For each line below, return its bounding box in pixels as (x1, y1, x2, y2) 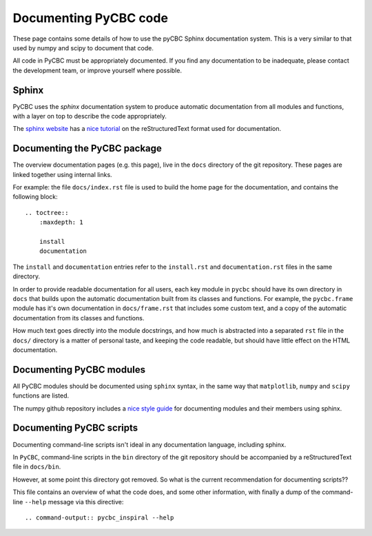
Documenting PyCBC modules (12, 364, 146, 375)
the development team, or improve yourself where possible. (12, 66, 183, 74)
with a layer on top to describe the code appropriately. (12, 112, 167, 121)
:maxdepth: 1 (39, 218, 83, 227)
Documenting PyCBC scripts (12, 422, 138, 434)
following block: (12, 193, 58, 201)
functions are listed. (12, 391, 70, 400)
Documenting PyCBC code (12, 10, 169, 25)
